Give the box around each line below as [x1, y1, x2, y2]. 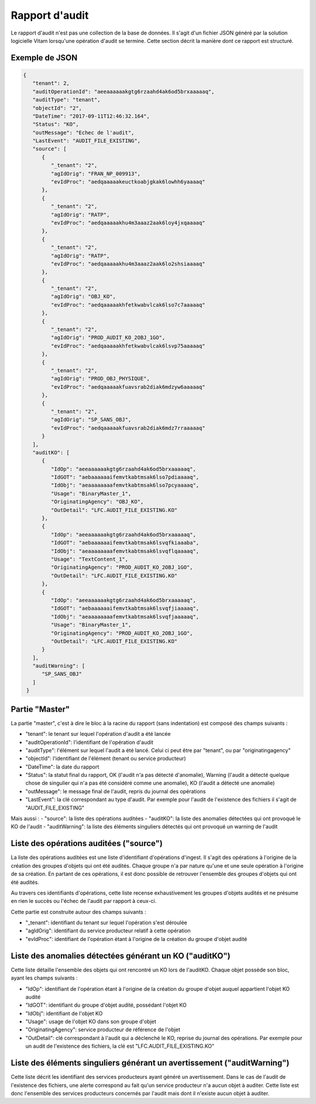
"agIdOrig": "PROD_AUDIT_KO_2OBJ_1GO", [50, 334, 166, 341]
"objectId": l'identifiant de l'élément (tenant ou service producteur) [25, 755, 187, 762]
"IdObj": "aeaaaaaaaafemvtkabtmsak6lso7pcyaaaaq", [50, 482, 200, 489]
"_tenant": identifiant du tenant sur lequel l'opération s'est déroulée [25, 919, 187, 926]
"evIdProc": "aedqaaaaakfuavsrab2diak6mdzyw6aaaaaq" [50, 383, 205, 390]
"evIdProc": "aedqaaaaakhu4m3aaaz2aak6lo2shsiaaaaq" [50, 260, 205, 267]
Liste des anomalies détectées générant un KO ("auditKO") [11, 950, 231, 961]
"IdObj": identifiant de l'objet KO [25, 1010, 103, 1017]
